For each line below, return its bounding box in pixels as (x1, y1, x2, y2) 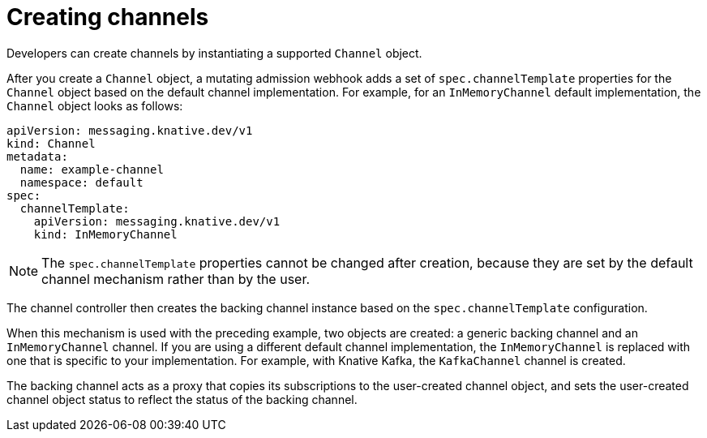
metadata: (6, 149, 68, 163)
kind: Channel (6, 136, 96, 150)
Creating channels (6, 3, 209, 31)
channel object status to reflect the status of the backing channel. (6, 392, 358, 406)
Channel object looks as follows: (6, 98, 183, 113)
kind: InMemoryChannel (33, 227, 178, 241)
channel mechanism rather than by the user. (41, 270, 311, 287)
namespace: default (19, 175, 144, 189)
